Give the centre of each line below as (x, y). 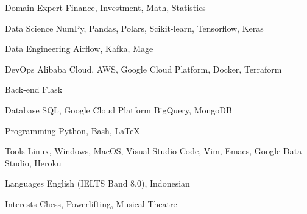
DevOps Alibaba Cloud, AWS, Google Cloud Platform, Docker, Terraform (143, 69)
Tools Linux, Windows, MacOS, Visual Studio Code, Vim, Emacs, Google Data (153, 151)
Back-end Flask (34, 89)
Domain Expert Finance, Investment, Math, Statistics (105, 7)
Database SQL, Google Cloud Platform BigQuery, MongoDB (118, 109)
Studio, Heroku (33, 162)
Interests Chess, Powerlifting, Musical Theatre (91, 203)
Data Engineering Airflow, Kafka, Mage (79, 48)
